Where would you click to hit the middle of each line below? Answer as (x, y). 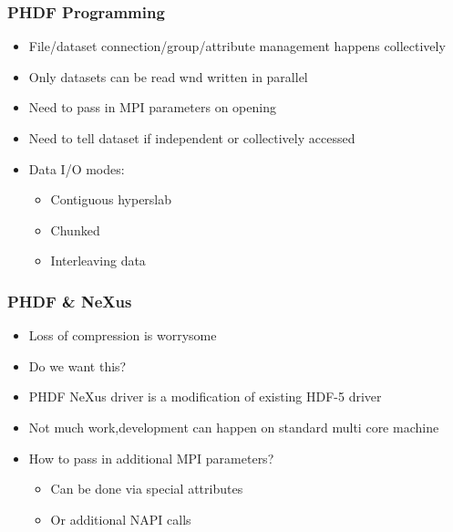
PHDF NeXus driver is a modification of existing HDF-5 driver (205, 396)
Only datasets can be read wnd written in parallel (168, 76)
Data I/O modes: (77, 168)
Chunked (75, 229)
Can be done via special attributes (147, 489)
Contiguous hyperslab (111, 199)
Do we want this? (77, 365)
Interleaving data (98, 261)
